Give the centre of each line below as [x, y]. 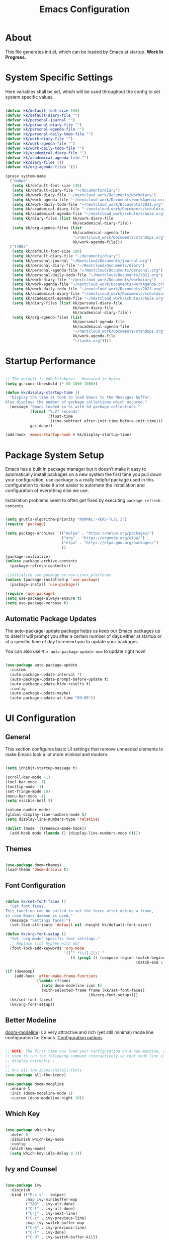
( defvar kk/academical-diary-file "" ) [46, 153]
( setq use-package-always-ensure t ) [44, 598]
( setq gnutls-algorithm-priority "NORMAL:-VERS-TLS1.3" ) [66, 519]
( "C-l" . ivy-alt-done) [50, 1209]
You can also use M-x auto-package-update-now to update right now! [75, 651]
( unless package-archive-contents [41, 561]
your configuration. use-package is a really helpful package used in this [80, 480]
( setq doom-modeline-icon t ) [71, 986]
